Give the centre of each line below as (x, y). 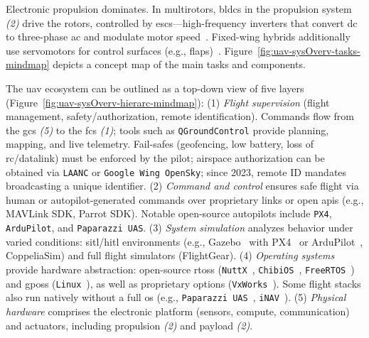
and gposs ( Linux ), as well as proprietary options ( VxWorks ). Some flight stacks (183, 283)
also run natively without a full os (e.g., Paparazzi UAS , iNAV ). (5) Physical (176, 297)
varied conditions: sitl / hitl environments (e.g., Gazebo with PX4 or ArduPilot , (184, 241)
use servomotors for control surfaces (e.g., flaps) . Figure (129, 50)
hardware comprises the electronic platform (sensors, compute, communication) (178, 311)
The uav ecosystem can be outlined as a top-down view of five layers (155, 88)
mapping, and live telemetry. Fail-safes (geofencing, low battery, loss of (160, 144)
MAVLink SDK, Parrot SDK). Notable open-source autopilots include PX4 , (169, 213)
